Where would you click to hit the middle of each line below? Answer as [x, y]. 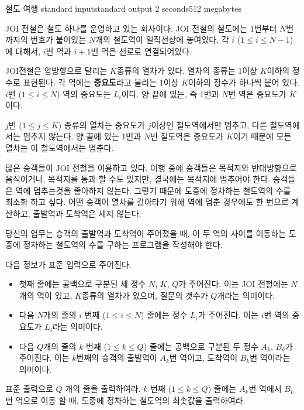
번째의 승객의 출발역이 [117, 358]
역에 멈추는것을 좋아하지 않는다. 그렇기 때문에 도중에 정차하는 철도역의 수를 [153, 190]
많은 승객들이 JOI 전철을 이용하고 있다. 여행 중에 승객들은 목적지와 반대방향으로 [151, 167]
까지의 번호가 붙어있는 [46, 40]
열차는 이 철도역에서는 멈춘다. [60, 147]
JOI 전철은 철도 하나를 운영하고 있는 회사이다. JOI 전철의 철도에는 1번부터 [141, 28]
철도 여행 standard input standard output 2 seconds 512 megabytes [123, 8]
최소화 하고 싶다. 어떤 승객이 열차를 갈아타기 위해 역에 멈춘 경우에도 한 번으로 [147, 202]
